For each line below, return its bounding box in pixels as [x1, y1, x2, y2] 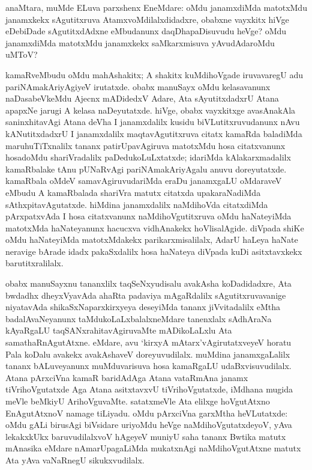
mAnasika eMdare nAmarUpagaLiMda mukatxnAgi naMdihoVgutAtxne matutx [5, 442, 301, 454]
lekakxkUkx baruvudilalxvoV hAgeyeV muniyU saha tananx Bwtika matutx [5, 430, 286, 442]
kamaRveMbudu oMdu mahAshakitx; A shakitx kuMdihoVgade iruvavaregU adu [5, 68, 303, 81]
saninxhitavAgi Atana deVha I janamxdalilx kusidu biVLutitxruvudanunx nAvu [5, 115, 300, 128]
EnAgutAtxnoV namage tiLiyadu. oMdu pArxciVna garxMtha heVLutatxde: [5, 406, 288, 419]
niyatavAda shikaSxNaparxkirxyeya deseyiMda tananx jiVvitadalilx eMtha [5, 301, 281, 313]
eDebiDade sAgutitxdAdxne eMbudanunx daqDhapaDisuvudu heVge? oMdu [5, 25, 287, 37]
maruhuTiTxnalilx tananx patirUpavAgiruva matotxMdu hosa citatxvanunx [5, 139, 286, 151]
